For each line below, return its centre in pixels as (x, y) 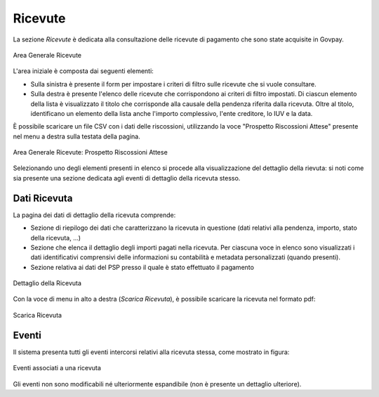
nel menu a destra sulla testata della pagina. (77, 136)
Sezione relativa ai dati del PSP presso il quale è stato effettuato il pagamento (142, 267)
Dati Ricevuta (43, 198)
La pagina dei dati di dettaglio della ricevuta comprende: (94, 215)
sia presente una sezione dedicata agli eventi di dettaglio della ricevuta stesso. (127, 178)
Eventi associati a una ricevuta (57, 368)
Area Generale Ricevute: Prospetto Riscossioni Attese (90, 152)
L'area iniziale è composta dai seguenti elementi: (83, 71)
